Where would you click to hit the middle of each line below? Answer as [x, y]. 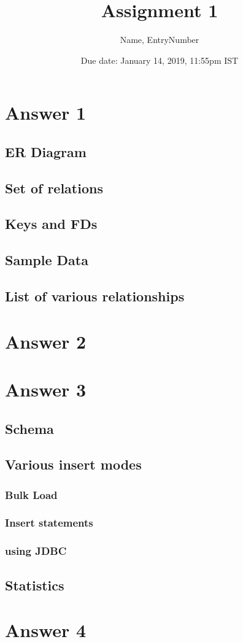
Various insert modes [73, 464]
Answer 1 [46, 113]
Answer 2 [46, 341]
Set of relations [54, 188]
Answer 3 [46, 389]
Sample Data [47, 260]
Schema [29, 428]
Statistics [35, 585]
